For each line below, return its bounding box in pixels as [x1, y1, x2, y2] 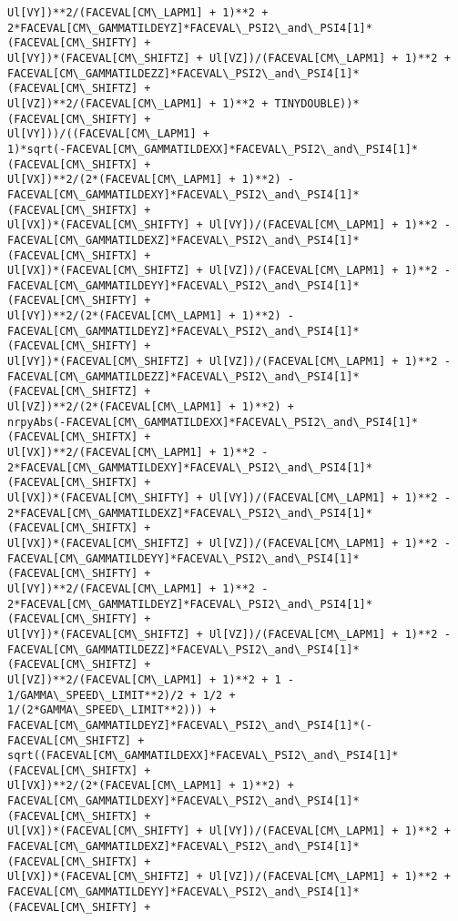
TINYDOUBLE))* [274, 96, 360, 110]
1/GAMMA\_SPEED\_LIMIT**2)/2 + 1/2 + [7, 688, 236, 702]
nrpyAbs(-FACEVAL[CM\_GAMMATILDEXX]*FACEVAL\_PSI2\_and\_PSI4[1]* [7, 415, 419, 429]
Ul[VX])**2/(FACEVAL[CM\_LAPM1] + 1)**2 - [7, 446, 269, 460]
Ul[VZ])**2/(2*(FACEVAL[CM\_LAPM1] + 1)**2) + [7, 400, 294, 414]
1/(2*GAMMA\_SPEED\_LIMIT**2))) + [7, 703, 217, 717]
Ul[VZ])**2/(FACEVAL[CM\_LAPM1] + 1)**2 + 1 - [7, 673, 294, 686]
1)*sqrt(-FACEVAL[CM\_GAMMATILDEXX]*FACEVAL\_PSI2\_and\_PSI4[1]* [7, 142, 419, 156]
